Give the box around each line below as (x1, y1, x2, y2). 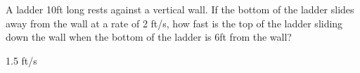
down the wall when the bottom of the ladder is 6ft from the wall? (6, 29, 292, 44)
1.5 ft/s (6, 53, 37, 67)
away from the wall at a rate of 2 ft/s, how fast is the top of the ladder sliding (6, 15, 343, 30)
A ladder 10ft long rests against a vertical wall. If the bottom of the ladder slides (6, 2, 354, 16)
